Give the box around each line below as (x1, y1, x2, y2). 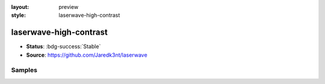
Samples (11, 66, 37, 74)
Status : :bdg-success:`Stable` (26, 43, 101, 50)
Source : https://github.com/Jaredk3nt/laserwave (26, 51, 147, 58)
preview (58, 4, 79, 10)
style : (11, 12, 26, 19)
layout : (11, 4, 29, 10)
